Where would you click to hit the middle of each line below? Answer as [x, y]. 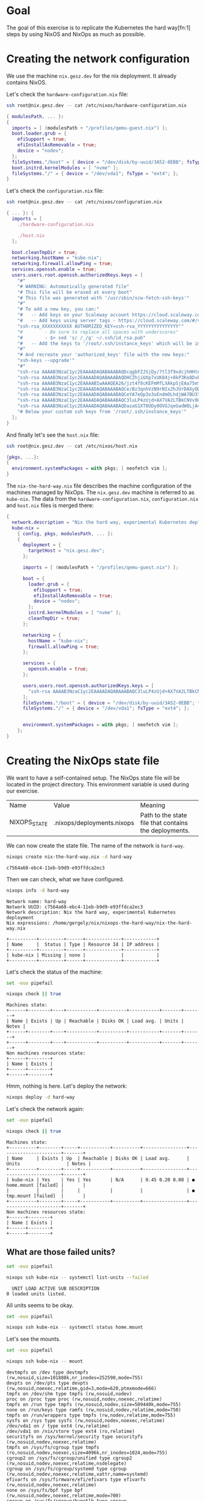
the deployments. [165, 830]
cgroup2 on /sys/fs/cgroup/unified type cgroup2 [69, 1458]
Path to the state [164, 815]
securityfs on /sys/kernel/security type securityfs [75, 1437]
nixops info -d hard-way [38, 890]
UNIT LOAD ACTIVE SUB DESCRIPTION [56, 1288]
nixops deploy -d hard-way [41, 1097]
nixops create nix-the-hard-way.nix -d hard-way [69, 857]
